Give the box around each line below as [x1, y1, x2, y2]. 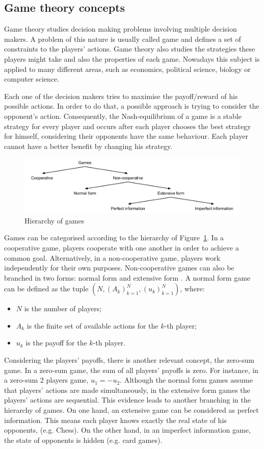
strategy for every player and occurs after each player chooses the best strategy [4, 120, 251, 131]
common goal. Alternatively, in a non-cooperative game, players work [4, 252, 221, 263]
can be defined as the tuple [4, 283, 89, 294]
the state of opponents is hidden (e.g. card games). [4, 434, 163, 445]
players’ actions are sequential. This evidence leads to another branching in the [4, 394, 251, 405]
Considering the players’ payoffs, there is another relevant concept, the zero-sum [4, 355, 254, 365]
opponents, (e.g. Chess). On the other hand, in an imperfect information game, [4, 425, 251, 435]
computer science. [4, 73, 60, 84]
